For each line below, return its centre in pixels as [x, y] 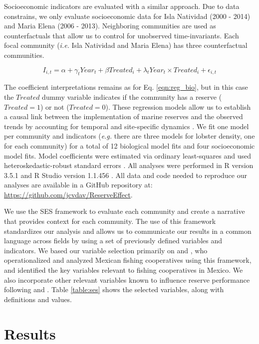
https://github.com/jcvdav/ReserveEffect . [68, 194]
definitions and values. [38, 299]
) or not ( [55, 106]
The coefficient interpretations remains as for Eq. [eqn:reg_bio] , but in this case [126, 87]
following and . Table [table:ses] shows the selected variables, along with [114, 289]
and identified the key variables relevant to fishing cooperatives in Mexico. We [124, 270]
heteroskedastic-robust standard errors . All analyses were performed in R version [129, 165]
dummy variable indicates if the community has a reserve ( [132, 96]
